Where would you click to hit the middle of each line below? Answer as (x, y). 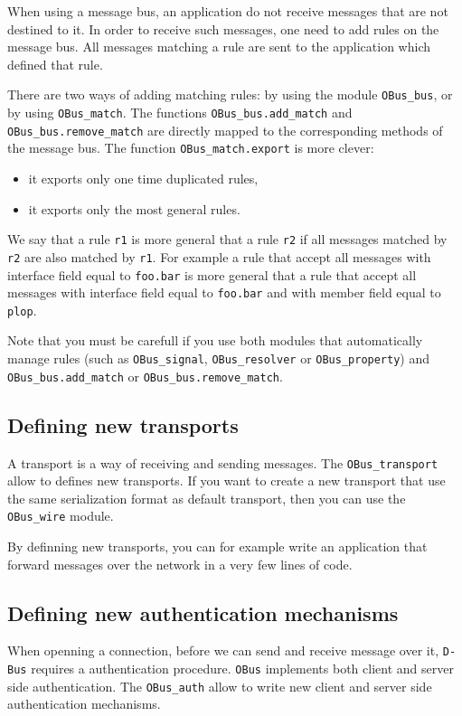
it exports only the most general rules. (134, 208)
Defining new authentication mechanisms (203, 612)
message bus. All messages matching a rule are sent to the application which (219, 47)
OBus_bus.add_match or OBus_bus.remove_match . (145, 376)
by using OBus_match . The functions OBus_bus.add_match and (180, 113)
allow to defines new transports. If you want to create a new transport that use (226, 480)
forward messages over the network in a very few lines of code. (180, 564)
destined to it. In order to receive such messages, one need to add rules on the (223, 28)
